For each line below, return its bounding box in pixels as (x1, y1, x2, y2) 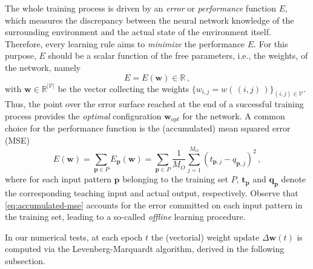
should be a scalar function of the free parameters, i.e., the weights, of (48, 49, 308, 62)
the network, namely (5, 61, 81, 73)
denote (281, 173, 306, 185)
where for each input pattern (5, 173, 111, 185)
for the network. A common (182, 110, 285, 122)
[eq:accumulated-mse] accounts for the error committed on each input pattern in (5, 198, 303, 211)
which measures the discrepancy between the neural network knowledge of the (5, 13, 294, 26)
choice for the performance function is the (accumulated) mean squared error (5, 122, 291, 134)
